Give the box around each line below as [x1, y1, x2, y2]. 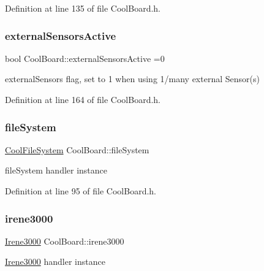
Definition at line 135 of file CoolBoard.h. [5, 2, 161, 14]
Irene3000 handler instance [5, 255, 105, 268]
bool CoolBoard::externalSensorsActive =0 [5, 52, 165, 64]
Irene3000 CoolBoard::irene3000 [5, 234, 124, 247]
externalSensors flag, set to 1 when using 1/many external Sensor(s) [5, 72, 260, 85]
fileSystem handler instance [5, 164, 108, 177]
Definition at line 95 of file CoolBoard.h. [5, 185, 157, 197]
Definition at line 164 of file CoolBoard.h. [5, 93, 161, 105]
